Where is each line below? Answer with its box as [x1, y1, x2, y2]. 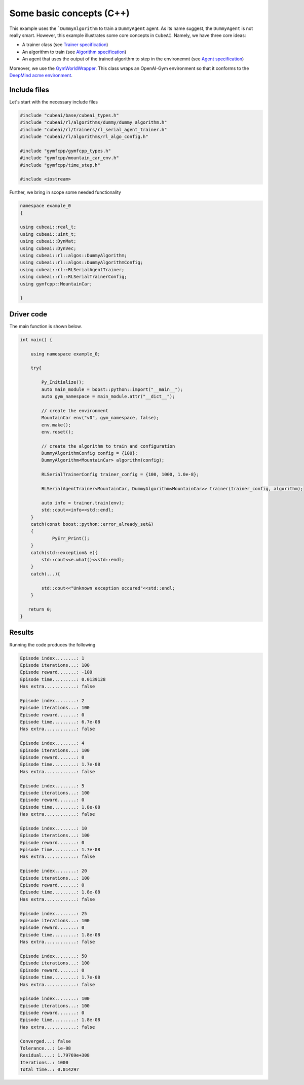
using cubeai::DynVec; [20, 245, 77, 251]
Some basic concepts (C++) [9, 8, 130, 19]
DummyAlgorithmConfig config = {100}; [41, 450, 138, 456]
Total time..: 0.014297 [20, 1067, 80, 1072]
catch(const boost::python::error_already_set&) [30, 521, 154, 527]
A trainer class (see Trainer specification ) [22, 42, 108, 48]
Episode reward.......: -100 [20, 669, 93, 675]
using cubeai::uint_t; [20, 231, 77, 237]
